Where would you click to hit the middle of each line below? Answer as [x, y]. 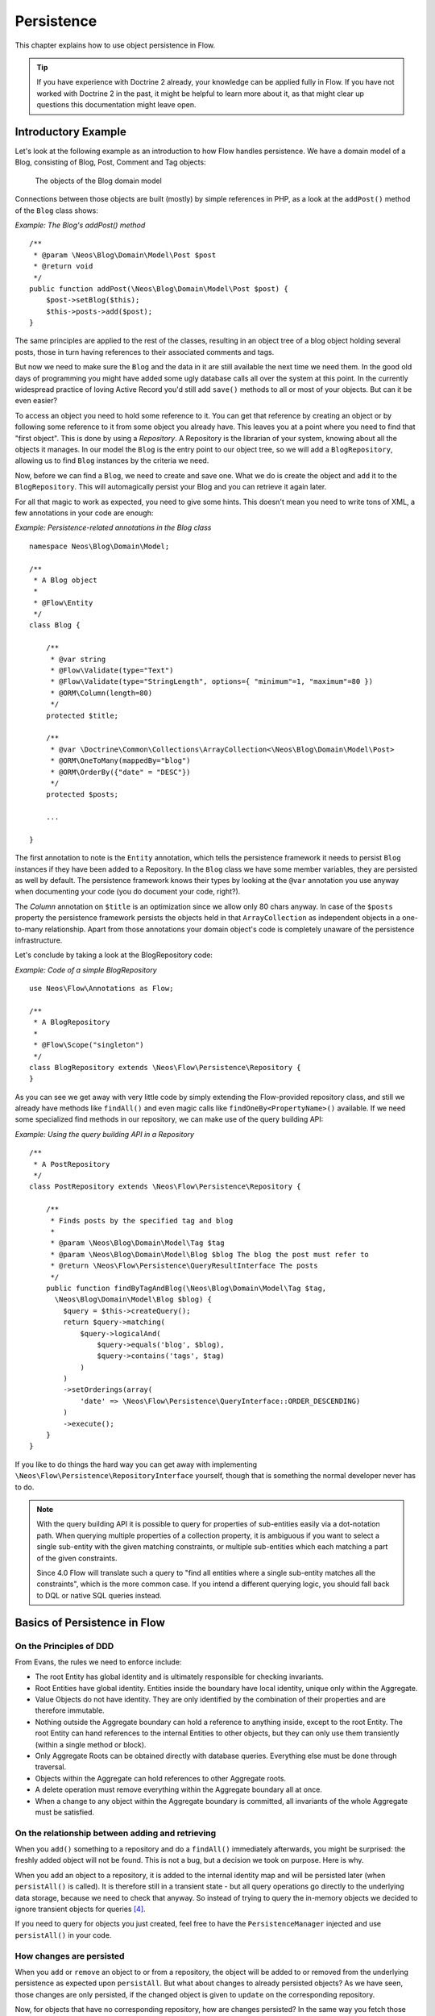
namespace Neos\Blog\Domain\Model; [99, 546]
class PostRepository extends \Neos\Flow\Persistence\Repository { [165, 1187]
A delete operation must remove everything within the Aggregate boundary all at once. [178, 1789]
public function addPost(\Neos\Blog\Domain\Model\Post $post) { [159, 289]
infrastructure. [39, 940]
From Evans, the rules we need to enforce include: [98, 1662]
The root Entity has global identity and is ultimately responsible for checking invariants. [179, 1677]
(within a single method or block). [91, 1744]
